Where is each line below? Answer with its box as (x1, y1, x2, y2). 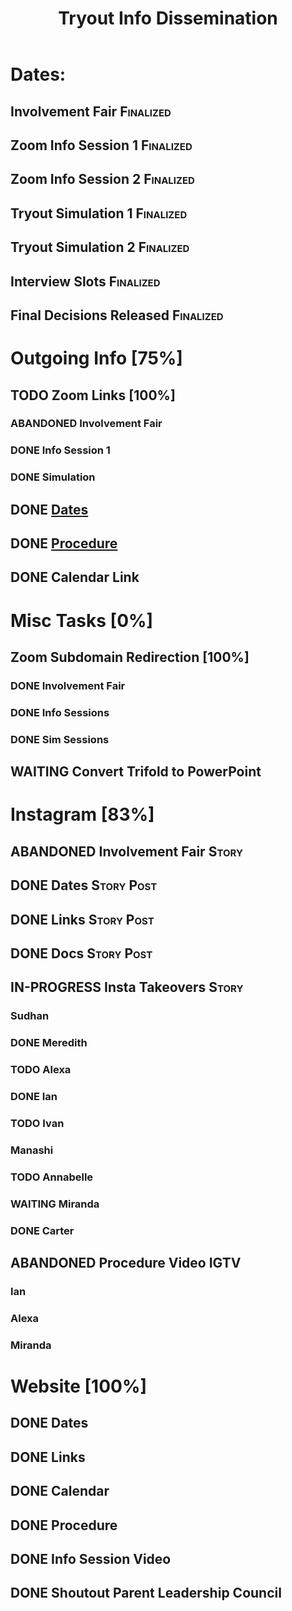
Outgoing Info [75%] (10, 347, 183, 370)
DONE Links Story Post (10, 911, 155, 928)
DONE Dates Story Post (10, 877, 158, 894)
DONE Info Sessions (10, 705, 110, 719)
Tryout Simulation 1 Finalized (10, 205, 188, 222)
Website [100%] (10, 1375, 147, 1397)
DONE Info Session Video (10, 1550, 172, 1567)
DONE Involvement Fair (10, 678, 126, 692)
